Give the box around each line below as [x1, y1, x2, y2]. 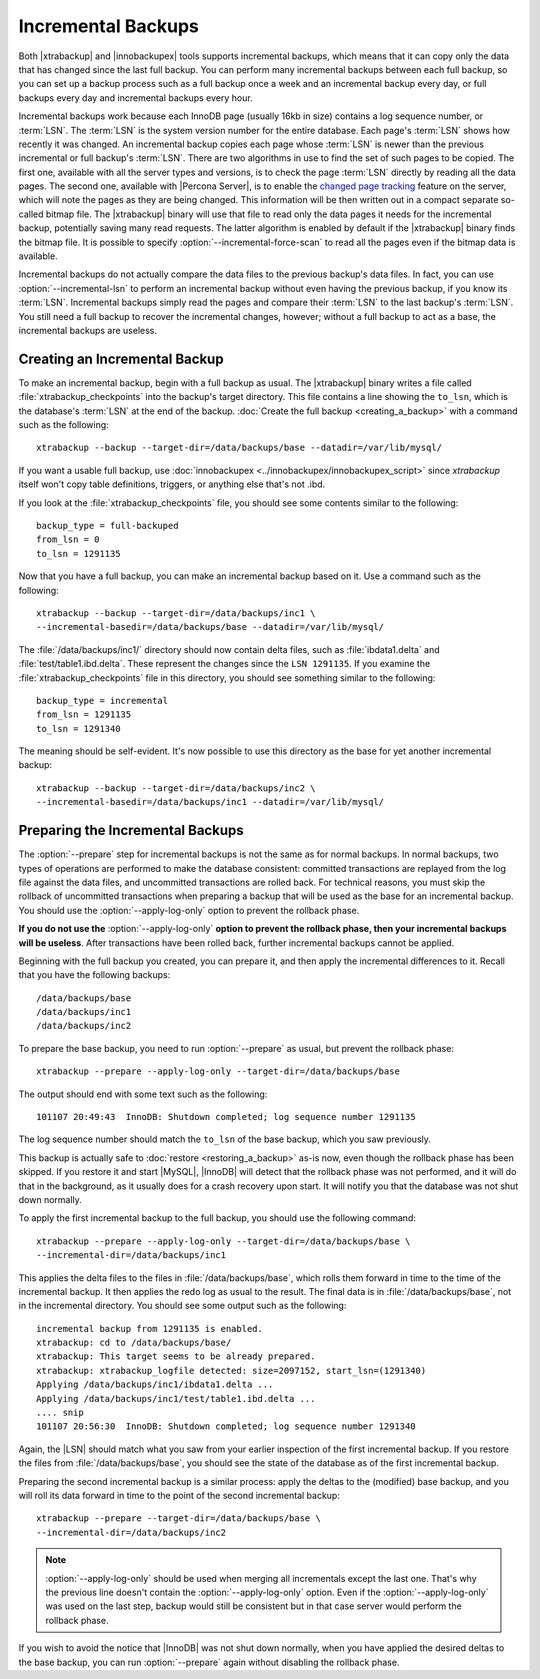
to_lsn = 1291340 [36, 723, 121, 734]
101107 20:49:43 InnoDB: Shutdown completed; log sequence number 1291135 [36, 1111, 416, 1123]
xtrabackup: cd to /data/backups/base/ [36, 1337, 232, 1349]
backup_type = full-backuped [36, 520, 179, 531]
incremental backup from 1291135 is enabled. [36, 1323, 264, 1334]
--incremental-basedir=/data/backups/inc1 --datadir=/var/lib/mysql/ [36, 796, 385, 808]
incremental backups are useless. [18, 324, 158, 336]
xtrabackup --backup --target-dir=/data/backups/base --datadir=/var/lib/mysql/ [36, 442, 443, 454]
